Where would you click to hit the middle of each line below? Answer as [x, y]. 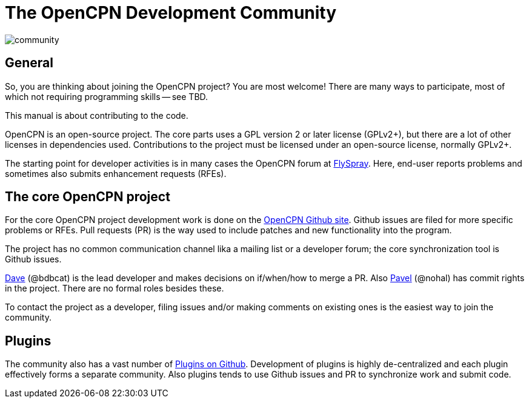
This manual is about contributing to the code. [97, 115]
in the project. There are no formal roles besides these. [115, 288]
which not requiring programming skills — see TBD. [107, 96]
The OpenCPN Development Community [171, 13]
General [29, 63]
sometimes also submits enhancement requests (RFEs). [116, 173]
